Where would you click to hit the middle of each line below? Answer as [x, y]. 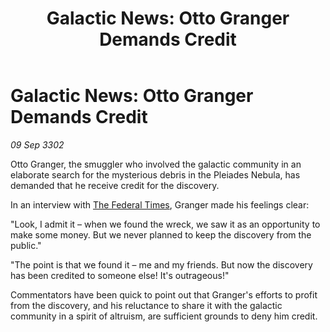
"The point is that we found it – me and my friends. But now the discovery [161, 264]
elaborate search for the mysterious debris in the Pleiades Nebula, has [155, 174]
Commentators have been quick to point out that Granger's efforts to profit [164, 294]
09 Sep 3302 [37, 144]
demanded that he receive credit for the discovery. [115, 185]
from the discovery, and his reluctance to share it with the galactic [146, 305]
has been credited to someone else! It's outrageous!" [120, 275]
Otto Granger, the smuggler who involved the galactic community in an [156, 164]
